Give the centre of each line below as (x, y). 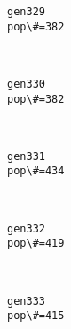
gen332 (26, 228)
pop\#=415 (36, 316)
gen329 (26, 12)
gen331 (26, 156)
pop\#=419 (36, 244)
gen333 (26, 301)
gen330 (26, 84)
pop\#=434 (36, 171)
